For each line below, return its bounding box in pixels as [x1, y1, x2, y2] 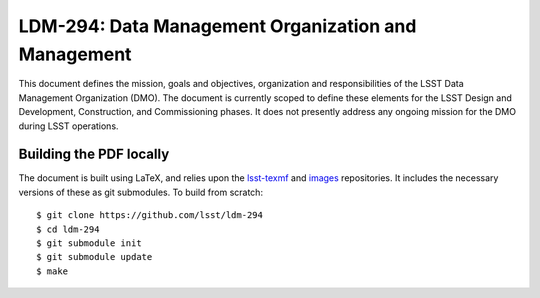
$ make [36, 265, 69, 277]
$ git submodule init [36, 237, 142, 249]
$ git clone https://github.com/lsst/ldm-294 [36, 210, 264, 221]
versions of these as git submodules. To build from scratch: [18, 186, 264, 198]
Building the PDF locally [18, 146, 170, 163]
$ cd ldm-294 [36, 223, 100, 235]
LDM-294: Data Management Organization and [18, 15, 417, 37]
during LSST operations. [18, 120, 119, 132]
